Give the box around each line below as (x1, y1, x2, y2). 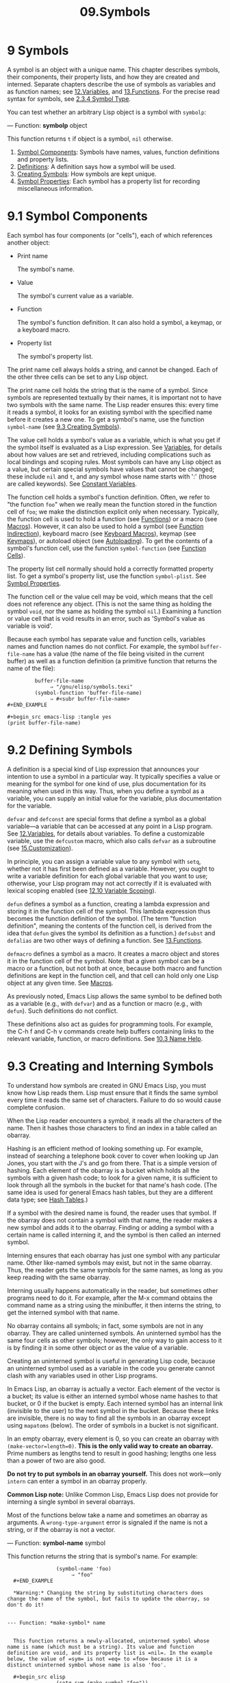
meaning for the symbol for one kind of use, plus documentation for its (7, 779, 207, 788)
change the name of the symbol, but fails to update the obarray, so (7, 1595, 210, 1602)
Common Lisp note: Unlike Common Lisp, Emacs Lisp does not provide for (7, 1490, 218, 1498)
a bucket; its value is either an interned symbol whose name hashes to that (7, 1392, 218, 1400)
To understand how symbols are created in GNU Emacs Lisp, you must (7, 1081, 207, 1089)
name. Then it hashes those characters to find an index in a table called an (7, 1123, 218, 1132)
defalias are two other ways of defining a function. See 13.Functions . (7, 936, 203, 944)
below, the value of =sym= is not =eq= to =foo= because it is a (7, 1656, 197, 1662)
